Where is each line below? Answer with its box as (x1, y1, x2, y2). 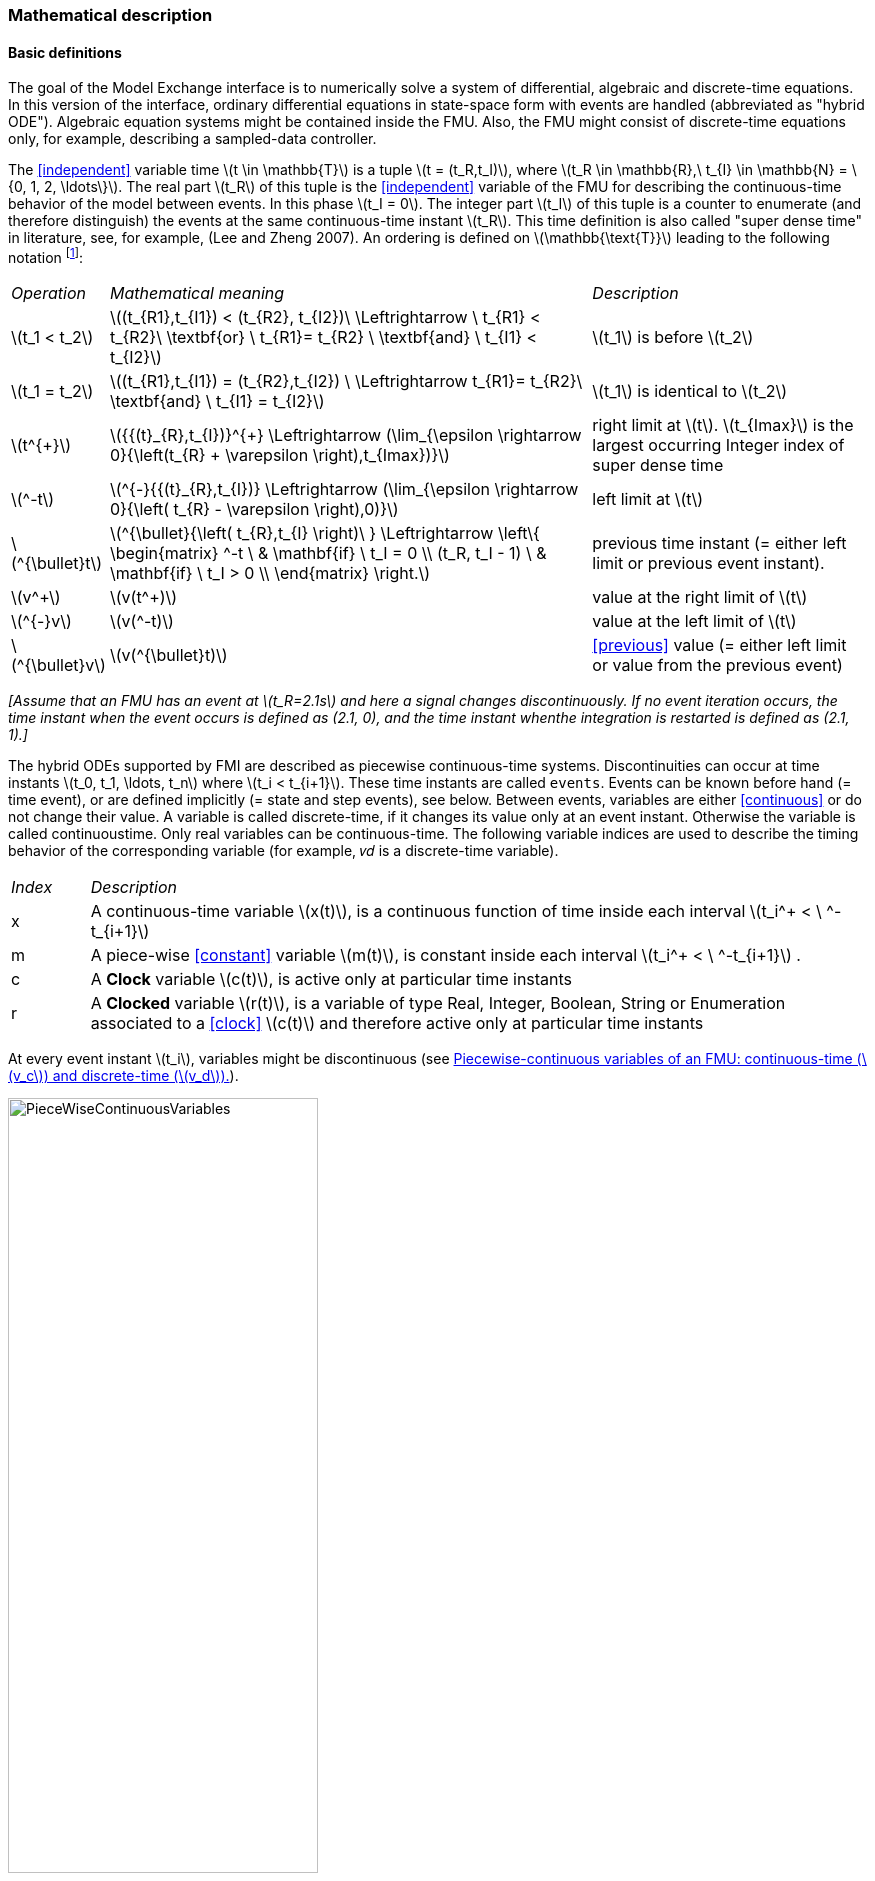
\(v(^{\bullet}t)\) (109, 644, 228, 665)
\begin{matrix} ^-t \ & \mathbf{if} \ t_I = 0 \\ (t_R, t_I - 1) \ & (109, 542, 547, 563)
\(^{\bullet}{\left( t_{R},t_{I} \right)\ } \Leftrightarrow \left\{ (109, 522, 540, 543)
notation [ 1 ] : (8, 246, 84, 266)
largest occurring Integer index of (592, 434, 845, 455)
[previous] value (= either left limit (592, 634, 847, 655)
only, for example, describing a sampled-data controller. (8, 130, 377, 148)
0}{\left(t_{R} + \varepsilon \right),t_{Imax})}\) (109, 444, 450, 465)
